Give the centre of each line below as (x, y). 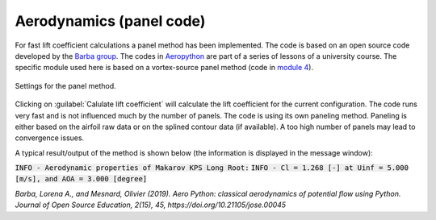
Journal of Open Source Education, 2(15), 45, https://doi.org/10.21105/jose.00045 (151, 205)
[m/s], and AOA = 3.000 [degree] (81, 179)
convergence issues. (50, 138)
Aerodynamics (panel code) (110, 21)
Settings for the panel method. (65, 85)
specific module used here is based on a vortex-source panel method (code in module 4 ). (164, 68)
